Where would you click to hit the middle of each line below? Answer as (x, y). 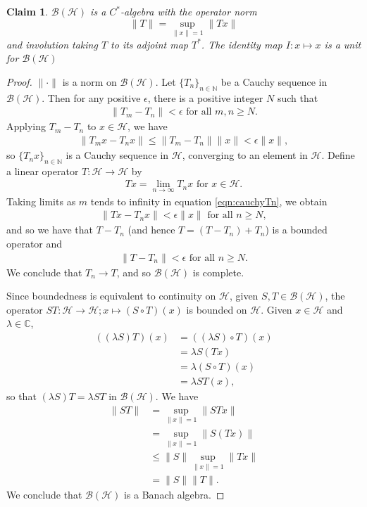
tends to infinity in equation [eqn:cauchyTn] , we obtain (209, 201)
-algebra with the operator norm (189, 11)
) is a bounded (296, 230)
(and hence (151, 230)
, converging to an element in (245, 155)
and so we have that (50, 230)
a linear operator (43, 171)
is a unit (343, 44)
